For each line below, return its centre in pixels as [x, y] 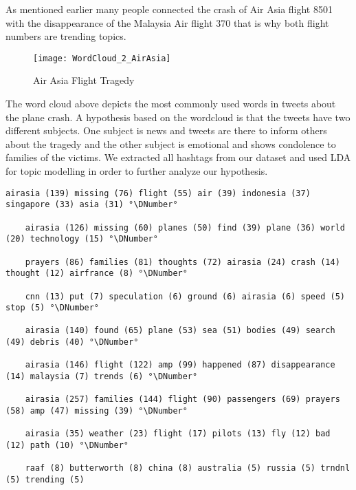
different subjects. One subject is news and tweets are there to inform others [166, 130]
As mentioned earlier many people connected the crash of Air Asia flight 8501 [169, 9]
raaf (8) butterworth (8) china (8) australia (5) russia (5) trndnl [188, 468]
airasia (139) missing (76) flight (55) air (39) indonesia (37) [158, 193]
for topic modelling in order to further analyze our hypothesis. [137, 171]
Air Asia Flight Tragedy [84, 80]
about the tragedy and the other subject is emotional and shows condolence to [171, 143]
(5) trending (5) [45, 480]
